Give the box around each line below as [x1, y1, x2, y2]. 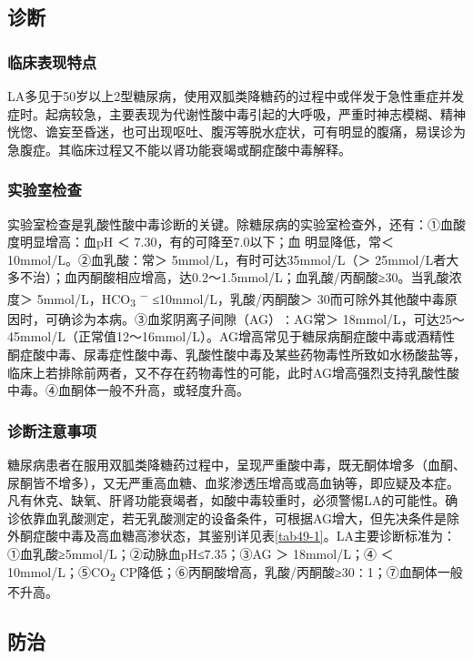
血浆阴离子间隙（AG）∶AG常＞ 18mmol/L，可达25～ [146, 309, 465, 328]
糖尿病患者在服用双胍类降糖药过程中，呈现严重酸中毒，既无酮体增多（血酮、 [7, 454, 466, 473]
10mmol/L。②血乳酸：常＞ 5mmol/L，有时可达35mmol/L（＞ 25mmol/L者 [7, 249, 447, 269]
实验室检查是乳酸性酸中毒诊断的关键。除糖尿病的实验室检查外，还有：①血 [7, 214, 453, 233]
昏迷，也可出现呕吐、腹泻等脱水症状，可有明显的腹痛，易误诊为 [83, 122, 466, 141]
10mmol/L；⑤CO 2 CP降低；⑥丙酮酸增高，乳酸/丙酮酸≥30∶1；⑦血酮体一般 [7, 562, 463, 583]
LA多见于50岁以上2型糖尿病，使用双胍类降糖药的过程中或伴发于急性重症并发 [7, 86, 465, 105]
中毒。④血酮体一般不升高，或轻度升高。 [7, 380, 249, 400]
